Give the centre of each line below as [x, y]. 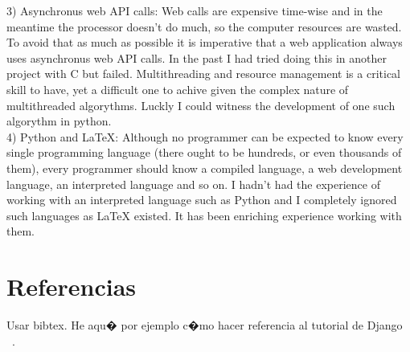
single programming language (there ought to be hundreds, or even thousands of [204, 152]
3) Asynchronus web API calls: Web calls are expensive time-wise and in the [195, 10]
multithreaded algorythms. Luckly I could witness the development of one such [201, 105]
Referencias [72, 287]
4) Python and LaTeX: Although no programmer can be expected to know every [205, 136]
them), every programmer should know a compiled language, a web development [205, 168]
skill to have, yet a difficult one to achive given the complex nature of [178, 89]
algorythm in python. [59, 121]
